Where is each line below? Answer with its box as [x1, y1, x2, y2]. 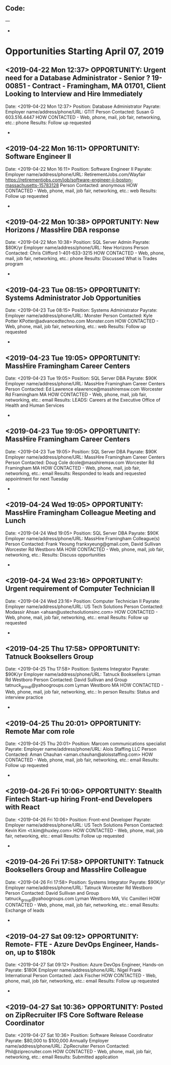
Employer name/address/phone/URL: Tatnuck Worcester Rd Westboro [5, 884, 153, 891]
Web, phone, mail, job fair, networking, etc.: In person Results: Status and [5, 689, 160, 695]
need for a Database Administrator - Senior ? [5, 74, 151, 82]
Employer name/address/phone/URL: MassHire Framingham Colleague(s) [5, 535, 160, 541]
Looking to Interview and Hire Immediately [5, 89, 143, 99]
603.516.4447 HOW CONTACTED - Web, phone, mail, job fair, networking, [5, 114, 161, 120]
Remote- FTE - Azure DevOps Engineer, [5, 940, 134, 948]
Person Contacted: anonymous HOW [60, 182, 138, 188]
